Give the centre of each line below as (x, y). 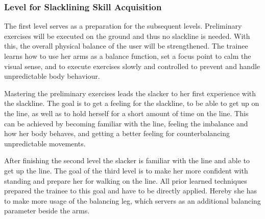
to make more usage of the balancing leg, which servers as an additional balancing (132, 200)
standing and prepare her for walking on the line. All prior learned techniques (126, 180)
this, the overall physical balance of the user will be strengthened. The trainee (126, 46)
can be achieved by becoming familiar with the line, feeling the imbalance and (126, 123)
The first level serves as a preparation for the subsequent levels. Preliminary (123, 26)
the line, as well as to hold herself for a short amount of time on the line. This (126, 113)
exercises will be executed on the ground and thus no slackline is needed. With (127, 36)
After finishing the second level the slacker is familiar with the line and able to (127, 160)
